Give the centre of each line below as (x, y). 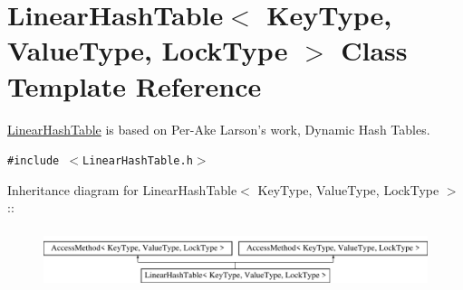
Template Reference (135, 85)
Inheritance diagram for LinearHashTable (122, 189)
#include (34, 161)
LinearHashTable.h (138, 161)
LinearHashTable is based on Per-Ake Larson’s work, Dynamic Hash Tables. (219, 129)
